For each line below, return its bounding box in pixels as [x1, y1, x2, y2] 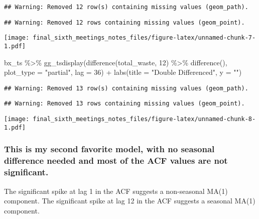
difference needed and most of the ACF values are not [4, 154, 228, 167]
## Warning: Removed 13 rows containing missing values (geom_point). [4, 100, 245, 107]
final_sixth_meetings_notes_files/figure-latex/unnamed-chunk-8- [33, 116, 256, 123]
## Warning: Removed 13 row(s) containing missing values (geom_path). [4, 84, 248, 92]
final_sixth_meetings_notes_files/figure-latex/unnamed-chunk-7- [33, 34, 256, 42]
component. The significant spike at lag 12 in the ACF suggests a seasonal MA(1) [4, 195, 255, 206]
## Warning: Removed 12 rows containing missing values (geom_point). [4, 19, 245, 26]
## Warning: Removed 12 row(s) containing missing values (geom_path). [4, 4, 248, 11]
